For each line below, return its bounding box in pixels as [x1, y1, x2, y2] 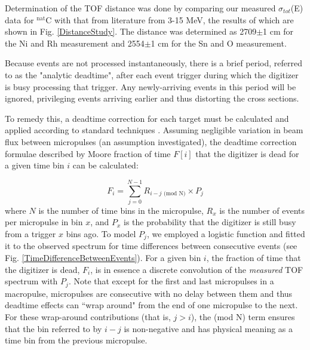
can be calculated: [72, 159, 139, 171]
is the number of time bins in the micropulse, [38, 204, 204, 216]
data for [5, 13, 34, 26]
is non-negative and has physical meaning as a [124, 322, 293, 334]
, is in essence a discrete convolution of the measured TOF [90, 263, 303, 275]
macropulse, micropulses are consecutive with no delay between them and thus [5, 287, 293, 299]
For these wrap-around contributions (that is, [5, 310, 171, 323]
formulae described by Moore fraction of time [5, 147, 171, 159]
